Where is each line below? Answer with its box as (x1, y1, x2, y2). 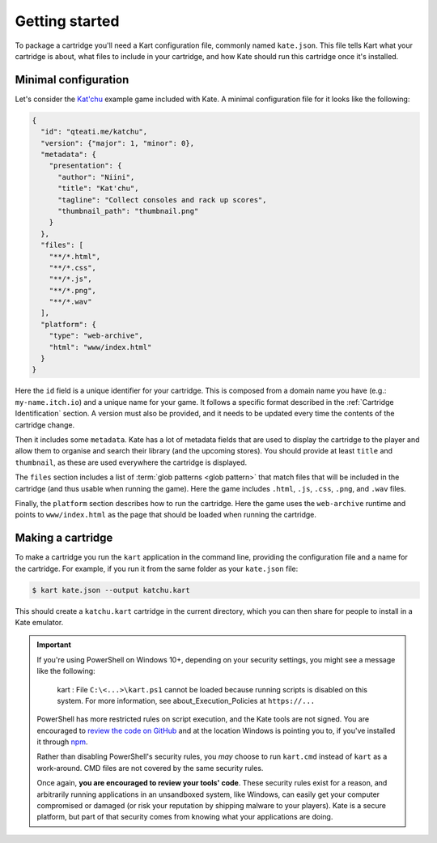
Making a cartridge (15, 531, 113, 545)
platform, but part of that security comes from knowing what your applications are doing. (36, 812, 333, 822)
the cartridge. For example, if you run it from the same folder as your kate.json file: (15, 564, 299, 573)
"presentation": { (49, 161, 122, 170)
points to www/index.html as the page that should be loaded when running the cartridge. (15, 510, 317, 520)
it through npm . (36, 737, 88, 747)
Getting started (15, 12, 120, 30)
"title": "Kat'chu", (57, 184, 139, 194)
